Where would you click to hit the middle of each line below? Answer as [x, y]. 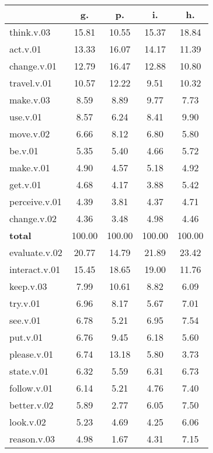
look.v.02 [28, 422]
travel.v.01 [31, 83]
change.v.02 [33, 218]
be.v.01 [24, 151]
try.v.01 [25, 303]
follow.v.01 [31, 388]
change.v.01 [33, 66]
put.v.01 [26, 337]
